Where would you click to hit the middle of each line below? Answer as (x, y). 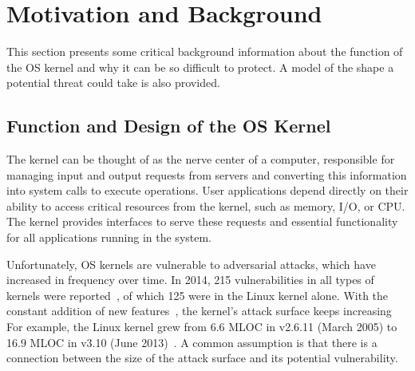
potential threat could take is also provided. (113, 83)
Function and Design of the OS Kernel (169, 126)
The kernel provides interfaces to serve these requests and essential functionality (202, 221)
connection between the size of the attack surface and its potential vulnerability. (202, 358)
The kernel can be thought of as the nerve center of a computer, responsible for (201, 159)
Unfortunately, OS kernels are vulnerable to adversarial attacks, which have (191, 264)
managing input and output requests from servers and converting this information (207, 174)
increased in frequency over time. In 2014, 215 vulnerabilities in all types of (190, 280)
